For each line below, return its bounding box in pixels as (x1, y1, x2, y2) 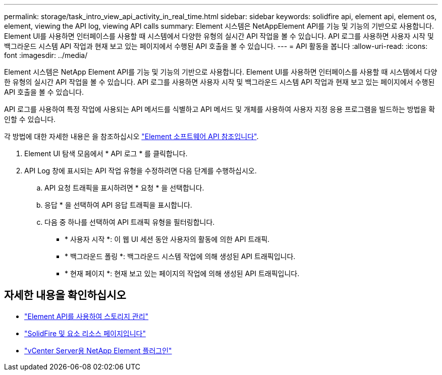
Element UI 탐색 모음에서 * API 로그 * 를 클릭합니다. (24, 149, 188, 158)
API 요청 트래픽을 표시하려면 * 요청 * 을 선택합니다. (44, 183, 204, 192)
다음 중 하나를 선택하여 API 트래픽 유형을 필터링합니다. (44, 218, 215, 226)
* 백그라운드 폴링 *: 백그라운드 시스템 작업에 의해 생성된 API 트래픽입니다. (65, 252, 296, 261)
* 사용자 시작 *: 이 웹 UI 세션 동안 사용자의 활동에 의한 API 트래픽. (65, 235, 270, 243)
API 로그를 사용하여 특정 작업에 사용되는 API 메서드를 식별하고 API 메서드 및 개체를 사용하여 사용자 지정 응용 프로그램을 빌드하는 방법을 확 (4, 105, 435, 113)
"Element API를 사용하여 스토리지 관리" (24, 311, 149, 321)
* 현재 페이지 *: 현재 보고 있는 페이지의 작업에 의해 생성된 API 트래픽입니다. (65, 269, 300, 278)
